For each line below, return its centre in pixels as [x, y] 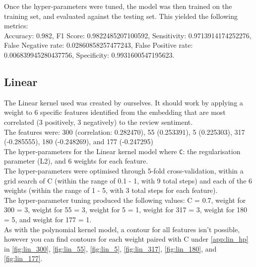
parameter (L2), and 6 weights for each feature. [76, 161]
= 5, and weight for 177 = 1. [48, 219]
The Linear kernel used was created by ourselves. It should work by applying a [124, 102]
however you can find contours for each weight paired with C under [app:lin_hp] [126, 239]
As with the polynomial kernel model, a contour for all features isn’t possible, [122, 229]
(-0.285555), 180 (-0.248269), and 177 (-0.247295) [79, 141]
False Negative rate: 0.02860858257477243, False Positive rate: [98, 45]
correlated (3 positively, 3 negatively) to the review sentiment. [98, 122]
